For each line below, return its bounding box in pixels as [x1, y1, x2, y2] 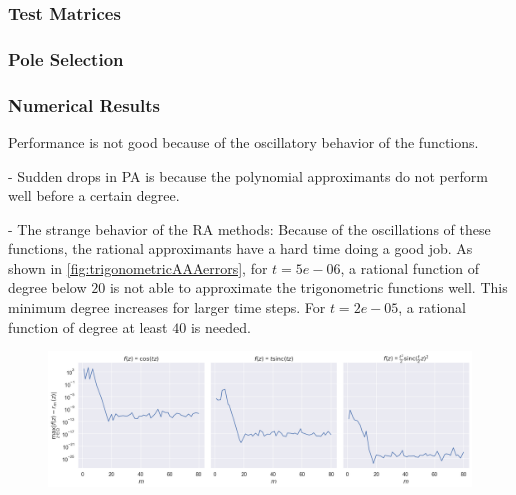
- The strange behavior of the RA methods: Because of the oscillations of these [8, 218, 491, 239]
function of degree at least [8, 316, 168, 337]
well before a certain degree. [8, 185, 180, 206]
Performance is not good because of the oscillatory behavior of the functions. [8, 131, 479, 152]
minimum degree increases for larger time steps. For [8, 297, 326, 318]
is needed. [190, 316, 251, 337]
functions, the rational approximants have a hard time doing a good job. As [8, 238, 473, 259]
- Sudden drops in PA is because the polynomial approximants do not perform [8, 165, 488, 186]
